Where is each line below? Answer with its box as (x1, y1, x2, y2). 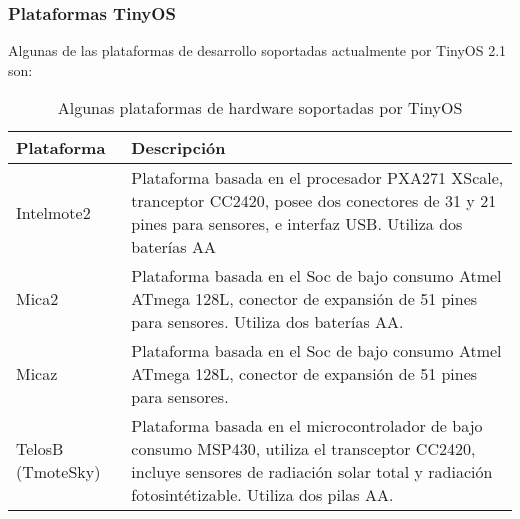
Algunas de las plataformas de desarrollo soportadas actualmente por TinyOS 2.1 (8, 40, 507, 61)
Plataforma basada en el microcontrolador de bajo (131, 414, 483, 438)
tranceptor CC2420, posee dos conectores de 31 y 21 (131, 189, 497, 213)
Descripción (131, 136, 226, 160)
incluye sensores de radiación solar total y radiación (131, 460, 493, 484)
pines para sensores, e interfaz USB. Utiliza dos (131, 212, 463, 236)
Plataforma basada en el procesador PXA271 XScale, (131, 166, 504, 190)
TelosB (16, 437, 64, 461)
